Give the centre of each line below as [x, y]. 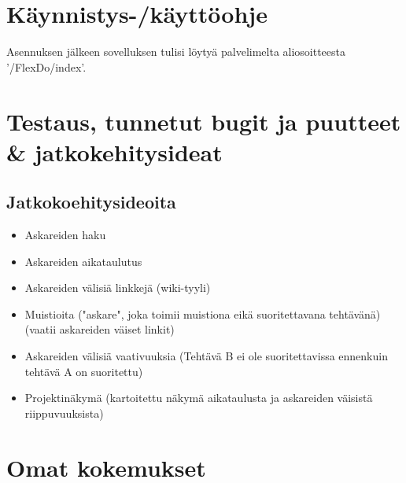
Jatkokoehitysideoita [91, 202]
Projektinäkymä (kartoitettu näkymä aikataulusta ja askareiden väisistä [199, 398]
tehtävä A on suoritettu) [84, 371]
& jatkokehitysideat [114, 151]
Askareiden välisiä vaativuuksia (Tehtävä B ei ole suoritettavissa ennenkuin [206, 356]
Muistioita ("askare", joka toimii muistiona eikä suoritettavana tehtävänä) [203, 313]
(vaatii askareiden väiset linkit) [100, 329]
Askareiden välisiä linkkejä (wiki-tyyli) [118, 288]
